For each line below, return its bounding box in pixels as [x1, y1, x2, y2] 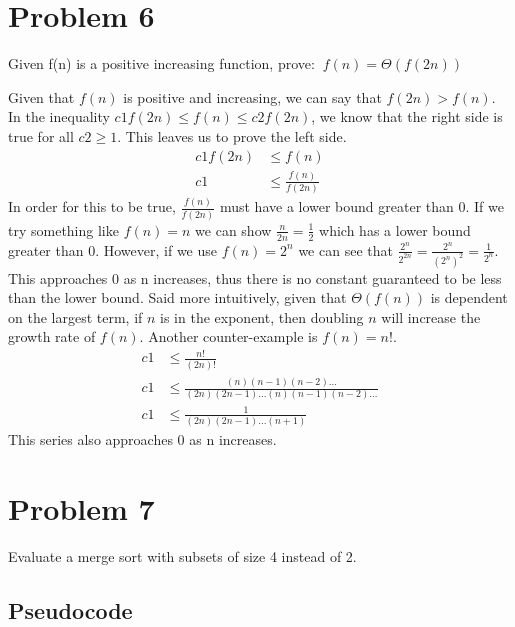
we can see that [298, 239, 393, 260]
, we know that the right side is [311, 106, 503, 127]
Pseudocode [8, 594, 133, 625]
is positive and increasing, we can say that [123, 86, 382, 107]
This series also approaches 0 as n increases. [8, 429, 277, 450]
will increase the [381, 306, 481, 327]
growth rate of [8, 326, 96, 347]
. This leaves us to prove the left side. [117, 125, 347, 146]
